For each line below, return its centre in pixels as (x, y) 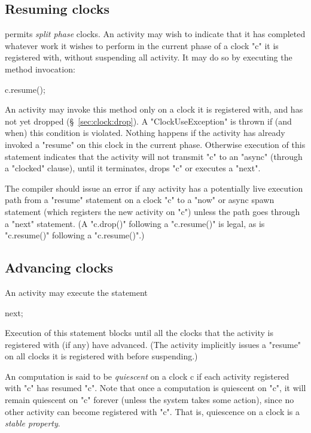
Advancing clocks (59, 267)
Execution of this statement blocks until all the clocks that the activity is (139, 333)
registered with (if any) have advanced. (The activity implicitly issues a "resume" (153, 344)
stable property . (33, 423)
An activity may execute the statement (76, 292)
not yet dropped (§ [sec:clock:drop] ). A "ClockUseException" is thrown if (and (148, 121)
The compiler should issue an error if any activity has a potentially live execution (154, 188)
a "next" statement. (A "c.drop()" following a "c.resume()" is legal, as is (135, 223)
